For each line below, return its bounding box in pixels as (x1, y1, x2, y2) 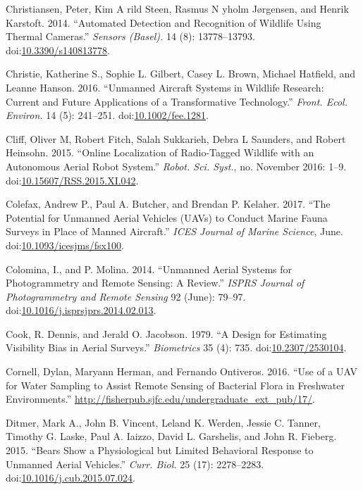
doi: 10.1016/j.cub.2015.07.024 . (6, 470, 136, 485)
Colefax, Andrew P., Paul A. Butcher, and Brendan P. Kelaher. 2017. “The (6, 196, 331, 211)
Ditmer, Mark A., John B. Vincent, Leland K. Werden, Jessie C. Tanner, (6, 415, 321, 429)
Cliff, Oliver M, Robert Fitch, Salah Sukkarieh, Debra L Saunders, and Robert (6, 131, 346, 146)
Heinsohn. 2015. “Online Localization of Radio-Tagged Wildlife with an (6, 145, 314, 160)
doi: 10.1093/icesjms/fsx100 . (6, 237, 124, 252)
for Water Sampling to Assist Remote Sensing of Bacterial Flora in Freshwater (6, 377, 345, 392)
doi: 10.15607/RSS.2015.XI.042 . (6, 172, 139, 187)
